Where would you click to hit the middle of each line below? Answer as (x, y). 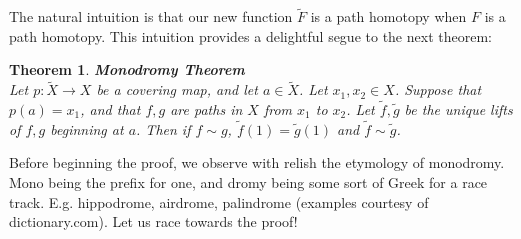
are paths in (206, 109)
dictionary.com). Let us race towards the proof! (153, 221)
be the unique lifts (458, 109)
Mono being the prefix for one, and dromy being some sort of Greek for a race (248, 182)
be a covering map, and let (177, 89)
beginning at (87, 128)
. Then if (163, 128)
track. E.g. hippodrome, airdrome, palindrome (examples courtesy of (219, 201)
